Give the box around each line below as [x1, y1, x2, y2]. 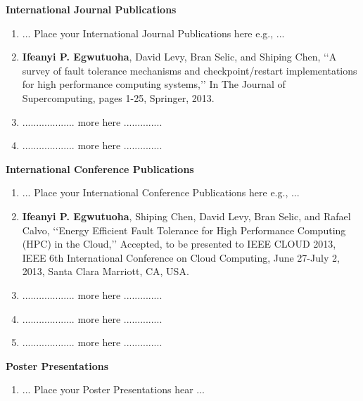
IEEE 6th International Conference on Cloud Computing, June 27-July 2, [22, 250, 340, 265]
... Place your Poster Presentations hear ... [22, 382, 205, 397]
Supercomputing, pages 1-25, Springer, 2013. [22, 90, 215, 105]
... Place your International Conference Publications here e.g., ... [22, 185, 300, 200]
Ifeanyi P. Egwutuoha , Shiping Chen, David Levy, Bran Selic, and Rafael [22, 208, 351, 223]
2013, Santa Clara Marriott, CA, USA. [22, 264, 189, 279]
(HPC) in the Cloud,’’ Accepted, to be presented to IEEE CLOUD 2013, [22, 236, 336, 251]
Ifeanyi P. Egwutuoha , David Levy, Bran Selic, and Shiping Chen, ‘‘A [22, 49, 337, 64]
